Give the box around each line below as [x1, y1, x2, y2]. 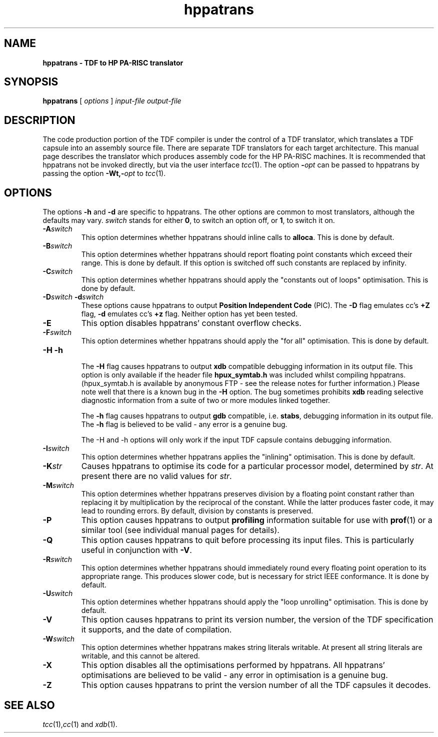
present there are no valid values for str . [81, 471, 232, 481]
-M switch [42, 481, 74, 490]
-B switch [42, 241, 72, 250]
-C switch [42, 267, 73, 276]
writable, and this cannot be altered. [81, 651, 200, 660]
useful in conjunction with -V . [81, 545, 192, 555]
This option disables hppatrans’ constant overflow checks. [81, 318, 301, 328]
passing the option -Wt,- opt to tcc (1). [42, 169, 166, 178]
